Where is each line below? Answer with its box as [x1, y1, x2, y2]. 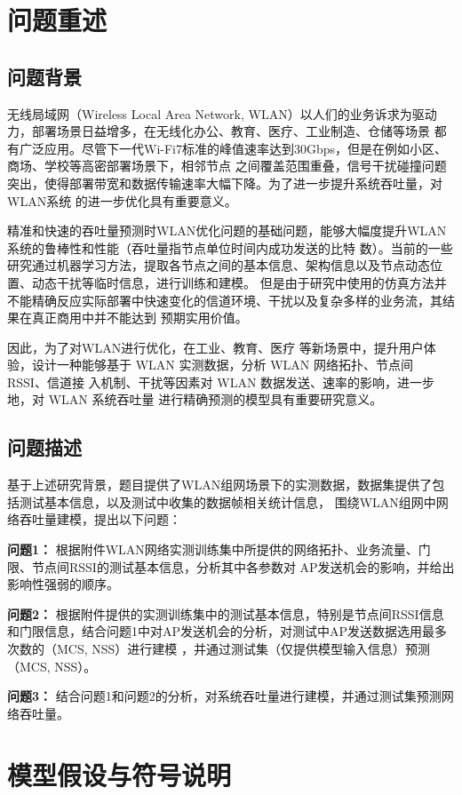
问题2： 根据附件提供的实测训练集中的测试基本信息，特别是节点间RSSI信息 [7, 604, 444, 623]
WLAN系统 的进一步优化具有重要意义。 [7, 191, 237, 210]
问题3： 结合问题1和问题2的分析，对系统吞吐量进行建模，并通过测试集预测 [7, 687, 442, 705]
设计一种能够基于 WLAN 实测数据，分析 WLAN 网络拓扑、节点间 [31, 355, 413, 374]
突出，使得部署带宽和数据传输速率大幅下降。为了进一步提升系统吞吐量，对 [7, 173, 442, 192]
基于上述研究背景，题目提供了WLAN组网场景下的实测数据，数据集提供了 [7, 475, 433, 494]
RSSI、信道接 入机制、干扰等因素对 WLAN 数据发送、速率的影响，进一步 [7, 372, 435, 391]
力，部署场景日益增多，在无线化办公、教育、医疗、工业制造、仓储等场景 [7, 122, 430, 140]
